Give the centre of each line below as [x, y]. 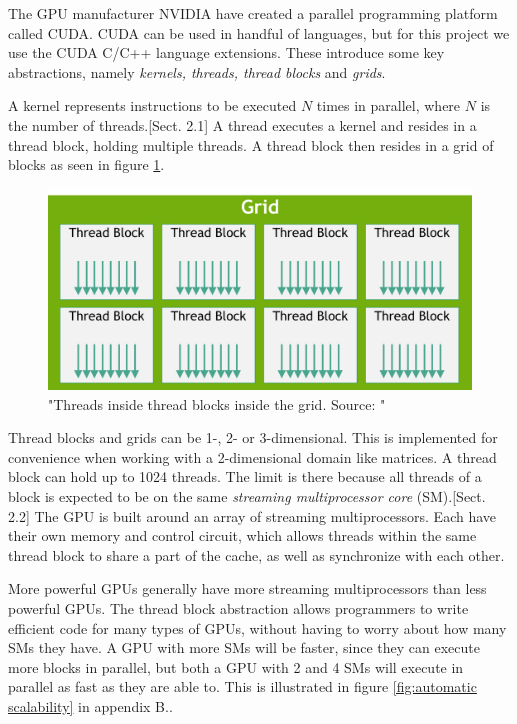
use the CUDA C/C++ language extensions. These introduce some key [226, 52]
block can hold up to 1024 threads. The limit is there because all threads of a [245, 476]
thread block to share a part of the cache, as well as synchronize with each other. [256, 554]
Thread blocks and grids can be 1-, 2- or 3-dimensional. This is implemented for [253, 437]
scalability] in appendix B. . [90, 705]
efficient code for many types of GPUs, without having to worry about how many [257, 627]
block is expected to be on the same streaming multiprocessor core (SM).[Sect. [247, 495]
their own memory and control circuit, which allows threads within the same [242, 535]
